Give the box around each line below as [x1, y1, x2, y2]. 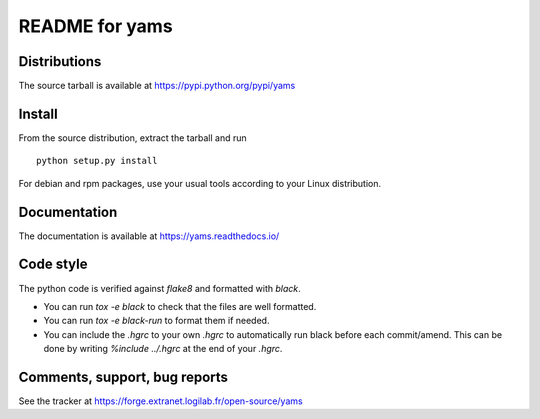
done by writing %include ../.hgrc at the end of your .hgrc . [43, 343, 283, 355]
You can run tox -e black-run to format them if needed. [43, 315, 270, 327]
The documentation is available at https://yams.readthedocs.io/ [18, 230, 280, 242]
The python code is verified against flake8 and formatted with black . [18, 282, 302, 294]
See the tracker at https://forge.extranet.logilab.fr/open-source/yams [18, 395, 304, 407]
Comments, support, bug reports [18, 368, 229, 385]
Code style [18, 256, 88, 273]
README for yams [18, 15, 174, 37]
